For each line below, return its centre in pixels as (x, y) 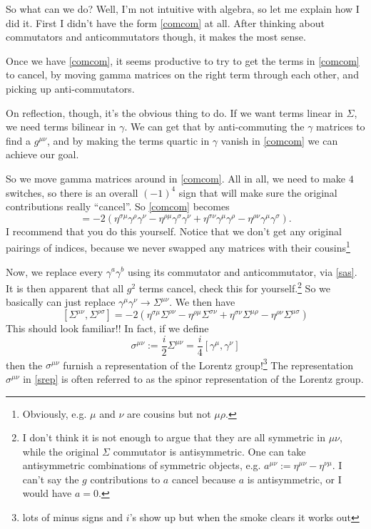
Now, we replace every (55, 271)
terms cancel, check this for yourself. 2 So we (234, 287)
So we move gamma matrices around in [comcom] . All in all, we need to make (176, 178)
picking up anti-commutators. (70, 88)
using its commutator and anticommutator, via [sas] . (242, 271)
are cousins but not (169, 413)
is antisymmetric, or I (294, 479)
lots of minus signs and (73, 517)
